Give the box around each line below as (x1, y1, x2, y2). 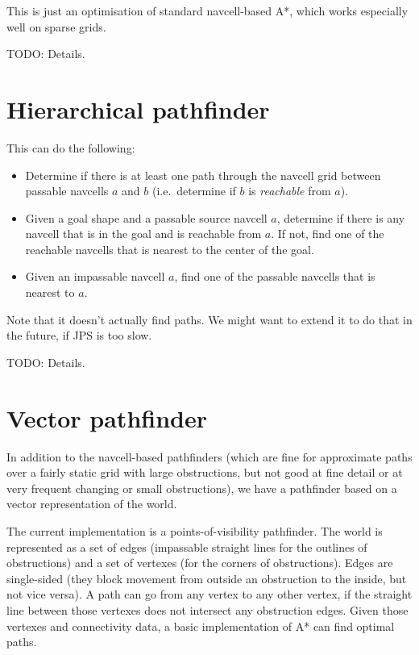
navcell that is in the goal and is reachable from (25, 225, 262, 242)
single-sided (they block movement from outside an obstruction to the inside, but (6, 569, 407, 586)
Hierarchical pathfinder (6, 92, 270, 125)
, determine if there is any (276, 209, 405, 226)
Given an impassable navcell (25, 268, 165, 285)
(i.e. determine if (151, 182, 236, 199)
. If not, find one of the (271, 225, 384, 242)
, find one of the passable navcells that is (174, 268, 375, 285)
